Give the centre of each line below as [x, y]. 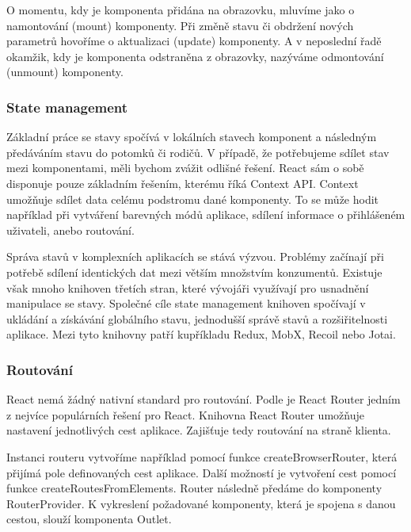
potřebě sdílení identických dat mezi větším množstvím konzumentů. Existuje [194, 272]
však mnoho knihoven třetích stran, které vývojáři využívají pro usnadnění [188, 287]
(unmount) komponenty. [65, 72]
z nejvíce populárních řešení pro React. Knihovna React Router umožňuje [185, 414]
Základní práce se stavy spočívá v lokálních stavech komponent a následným [192, 137]
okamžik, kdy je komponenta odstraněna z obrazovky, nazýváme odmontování [195, 56]
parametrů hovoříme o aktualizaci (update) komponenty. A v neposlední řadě [194, 41]
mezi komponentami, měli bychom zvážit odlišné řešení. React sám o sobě [185, 168]
